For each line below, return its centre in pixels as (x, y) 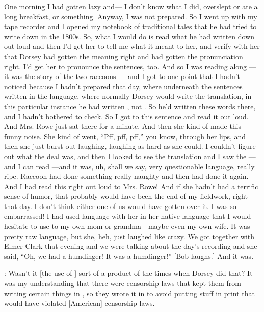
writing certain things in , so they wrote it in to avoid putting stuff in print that (129, 293)
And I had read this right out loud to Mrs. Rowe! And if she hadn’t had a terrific (131, 186)
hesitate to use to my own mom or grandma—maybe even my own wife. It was (127, 226)
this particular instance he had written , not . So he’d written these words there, (130, 106)
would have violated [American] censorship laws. (80, 303)
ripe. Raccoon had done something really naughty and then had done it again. (126, 176)
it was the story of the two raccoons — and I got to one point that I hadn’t (122, 76)
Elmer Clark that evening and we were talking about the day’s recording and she (131, 246)
